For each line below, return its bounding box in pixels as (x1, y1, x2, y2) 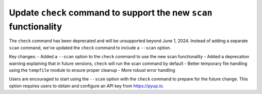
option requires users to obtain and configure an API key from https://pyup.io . (9, 83, 164, 89)
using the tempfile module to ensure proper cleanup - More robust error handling (9, 67, 176, 73)
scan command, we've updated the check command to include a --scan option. (9, 45, 172, 50)
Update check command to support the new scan (9, 7, 213, 18)
